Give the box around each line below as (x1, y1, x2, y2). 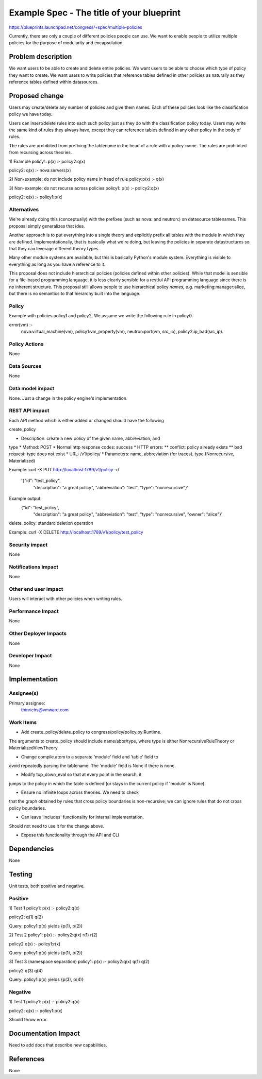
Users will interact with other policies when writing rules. (9, 596, 122, 602)
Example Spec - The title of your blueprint (9, 7, 181, 18)
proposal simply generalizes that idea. (9, 223, 85, 229)
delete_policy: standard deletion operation (9, 520, 93, 526)
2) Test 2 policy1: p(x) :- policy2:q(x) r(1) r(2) (9, 932, 98, 938)
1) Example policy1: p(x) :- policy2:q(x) (9, 158, 86, 164)
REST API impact (9, 407, 49, 414)
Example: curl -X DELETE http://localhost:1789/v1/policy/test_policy (9, 529, 143, 535)
